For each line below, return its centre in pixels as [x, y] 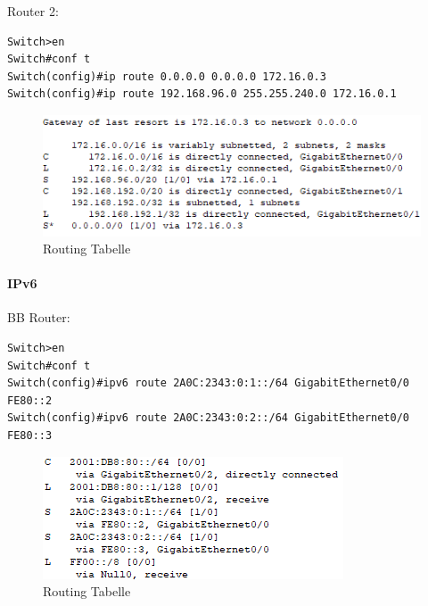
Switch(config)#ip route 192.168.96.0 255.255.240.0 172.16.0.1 [202, 94]
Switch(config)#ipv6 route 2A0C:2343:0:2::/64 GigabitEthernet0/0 [209, 418]
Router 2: [33, 11]
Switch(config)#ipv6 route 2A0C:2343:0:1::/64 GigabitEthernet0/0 [209, 383]
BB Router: [39, 317]
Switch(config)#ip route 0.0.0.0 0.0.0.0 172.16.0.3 [167, 76]
